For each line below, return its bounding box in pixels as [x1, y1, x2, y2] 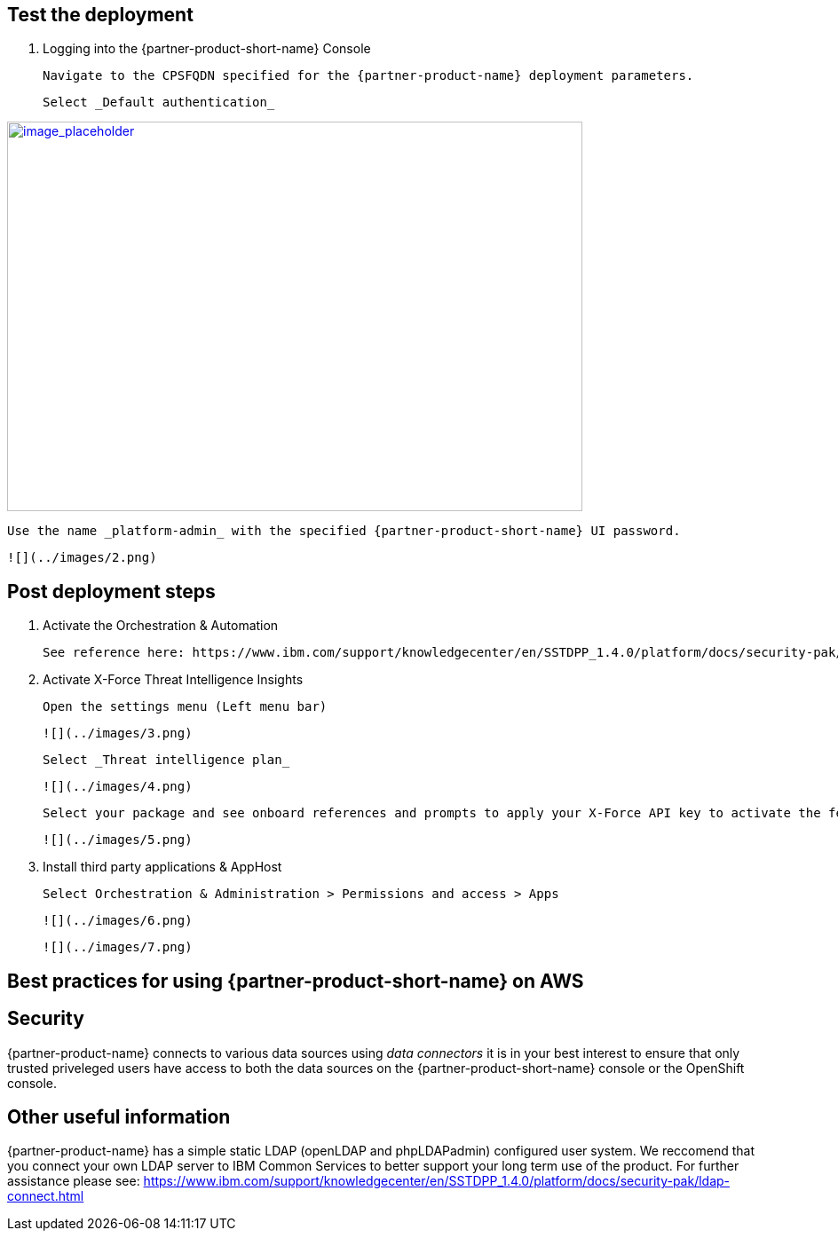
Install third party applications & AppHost [43, 859, 282, 875]
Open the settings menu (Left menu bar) [43, 699, 328, 714]
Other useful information [7, 1105, 231, 1128]
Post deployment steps [7, 580, 216, 603]
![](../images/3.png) [43, 726, 193, 741]
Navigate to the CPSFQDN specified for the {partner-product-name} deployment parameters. [43, 68, 694, 83]
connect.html [7, 1188, 84, 1204]
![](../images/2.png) [7, 550, 157, 565]
